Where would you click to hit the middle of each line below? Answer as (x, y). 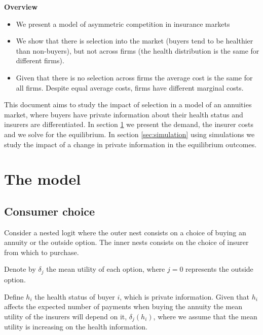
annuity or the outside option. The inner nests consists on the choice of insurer (126, 242)
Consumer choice (50, 211)
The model (43, 179)
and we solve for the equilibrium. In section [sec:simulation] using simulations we (129, 134)
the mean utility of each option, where (106, 269)
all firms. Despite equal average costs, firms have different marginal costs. (130, 87)
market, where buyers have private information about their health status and (124, 114)
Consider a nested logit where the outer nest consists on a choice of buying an (125, 232)
